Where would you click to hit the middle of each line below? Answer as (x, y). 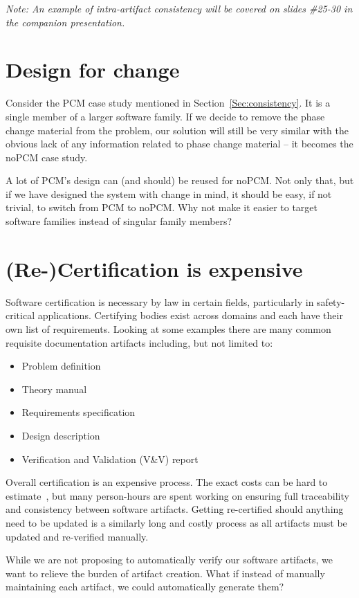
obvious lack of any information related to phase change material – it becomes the (179, 144)
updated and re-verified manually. (77, 536)
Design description (61, 435)
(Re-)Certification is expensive (154, 268)
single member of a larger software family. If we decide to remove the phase (165, 116)
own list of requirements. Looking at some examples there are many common (168, 328)
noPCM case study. (47, 157)
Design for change (93, 70)
